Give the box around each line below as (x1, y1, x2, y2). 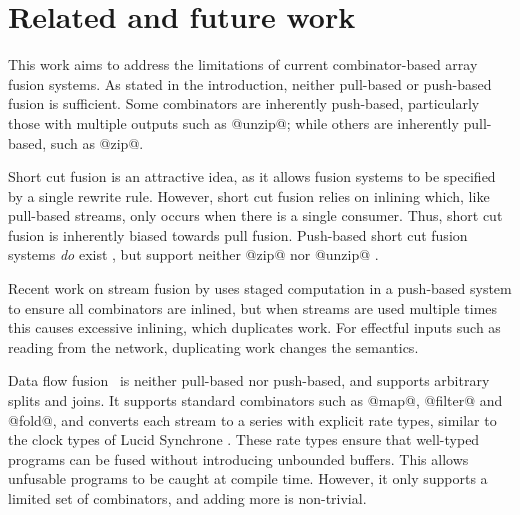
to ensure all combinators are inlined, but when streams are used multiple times (8, 297, 498, 318)
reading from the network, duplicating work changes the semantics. (8, 336, 419, 357)
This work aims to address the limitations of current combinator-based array (8, 54, 478, 75)
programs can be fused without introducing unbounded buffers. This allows (8, 448, 469, 469)
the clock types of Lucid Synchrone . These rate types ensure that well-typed (8, 429, 480, 450)
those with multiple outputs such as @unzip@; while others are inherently (8, 112, 459, 133)
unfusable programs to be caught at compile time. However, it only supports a (8, 468, 488, 489)
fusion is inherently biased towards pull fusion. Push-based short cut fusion (8, 224, 468, 245)
